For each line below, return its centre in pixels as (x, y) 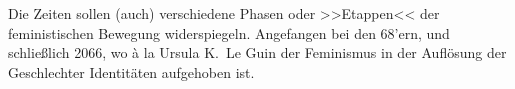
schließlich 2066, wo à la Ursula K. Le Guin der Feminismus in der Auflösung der (257, 52)
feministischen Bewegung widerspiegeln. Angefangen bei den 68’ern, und (229, 32)
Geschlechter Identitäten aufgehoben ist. (131, 71)
